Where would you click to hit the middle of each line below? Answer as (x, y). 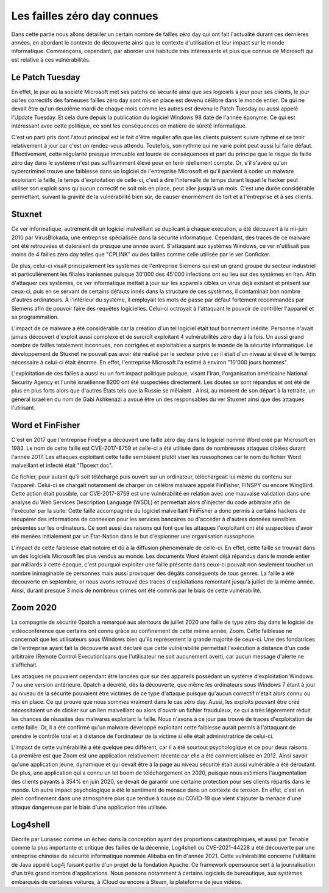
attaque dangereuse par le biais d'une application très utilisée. (89, 807)
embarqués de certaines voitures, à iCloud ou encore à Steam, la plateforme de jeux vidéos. (127, 881)
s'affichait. (24, 665)
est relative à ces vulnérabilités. (51, 60)
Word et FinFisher (46, 425)
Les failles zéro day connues (85, 16)
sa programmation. (35, 317)
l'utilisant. (23, 408)
